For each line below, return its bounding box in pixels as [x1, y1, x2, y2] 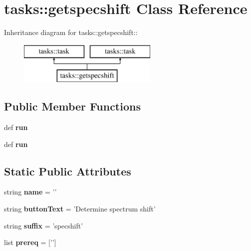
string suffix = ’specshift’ [4, 220, 83, 230]
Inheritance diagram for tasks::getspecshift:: [4, 27, 138, 37]
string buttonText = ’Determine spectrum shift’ [4, 203, 156, 214]
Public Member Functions [4, 98, 141, 114]
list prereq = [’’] [4, 237, 56, 247]
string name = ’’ [4, 186, 57, 197]
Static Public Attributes [4, 163, 131, 178]
